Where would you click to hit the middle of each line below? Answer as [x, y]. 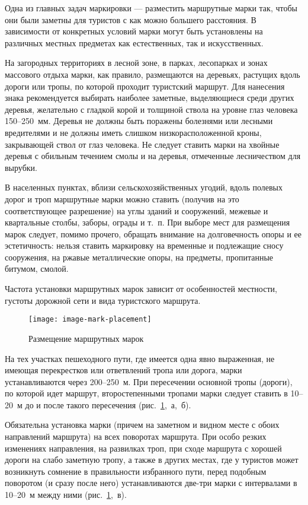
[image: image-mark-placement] [90, 320]
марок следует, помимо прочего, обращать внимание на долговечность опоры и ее [153, 234]
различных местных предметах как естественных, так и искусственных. [134, 42]
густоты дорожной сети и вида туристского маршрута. [103, 300]
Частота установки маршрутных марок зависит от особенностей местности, [141, 289]
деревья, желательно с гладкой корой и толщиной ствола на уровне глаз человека [151, 109]
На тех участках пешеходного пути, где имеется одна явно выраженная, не [140, 358]
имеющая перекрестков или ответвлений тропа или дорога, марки [123, 370]
